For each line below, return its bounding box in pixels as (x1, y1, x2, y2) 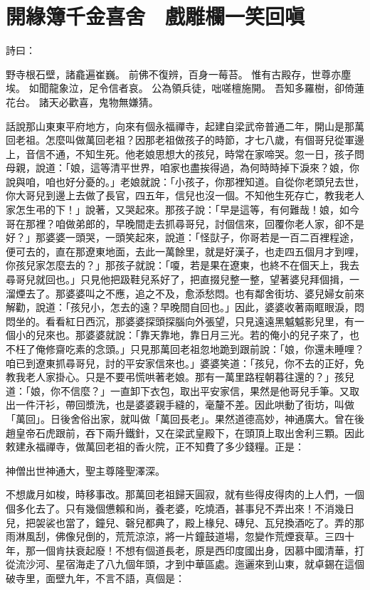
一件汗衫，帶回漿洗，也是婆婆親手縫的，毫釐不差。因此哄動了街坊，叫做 (15, 397, 354, 412)
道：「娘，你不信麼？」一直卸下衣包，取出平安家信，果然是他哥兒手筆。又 (6, 383, 349, 398)
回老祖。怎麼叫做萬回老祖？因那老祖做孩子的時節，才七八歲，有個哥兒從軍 (6, 132, 354, 147)
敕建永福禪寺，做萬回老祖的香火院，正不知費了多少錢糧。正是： (6, 439, 305, 454)
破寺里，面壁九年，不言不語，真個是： (6, 570, 185, 585)
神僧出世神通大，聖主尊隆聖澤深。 (6, 463, 165, 478)
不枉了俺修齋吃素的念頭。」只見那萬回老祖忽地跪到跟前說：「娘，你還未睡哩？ (6, 342, 364, 356)
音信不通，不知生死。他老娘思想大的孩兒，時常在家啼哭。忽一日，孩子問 (25, 146, 364, 161)
